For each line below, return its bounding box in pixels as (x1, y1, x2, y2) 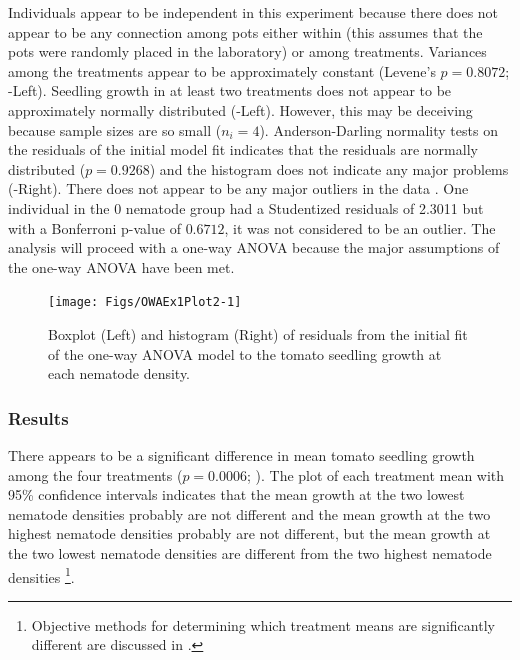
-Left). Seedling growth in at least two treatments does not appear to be (8, 80, 452, 101)
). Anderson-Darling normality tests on (259, 119, 498, 140)
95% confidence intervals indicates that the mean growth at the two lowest (8, 484, 465, 505)
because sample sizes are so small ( (8, 119, 222, 140)
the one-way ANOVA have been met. (8, 256, 235, 277)
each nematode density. (48, 363, 191, 384)
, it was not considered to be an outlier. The (224, 217, 496, 238)
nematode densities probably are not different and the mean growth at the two (8, 503, 491, 524)
